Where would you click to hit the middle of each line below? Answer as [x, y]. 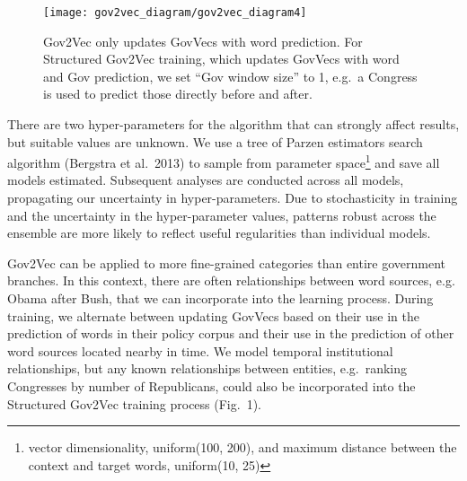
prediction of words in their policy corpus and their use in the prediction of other [231, 333]
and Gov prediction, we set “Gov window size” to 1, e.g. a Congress [230, 76]
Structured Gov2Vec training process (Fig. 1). [134, 403]
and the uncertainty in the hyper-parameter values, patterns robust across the [222, 215]
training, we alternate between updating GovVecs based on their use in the [213, 315]
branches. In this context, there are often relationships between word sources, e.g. [231, 280]
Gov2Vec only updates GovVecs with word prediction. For [203, 41]
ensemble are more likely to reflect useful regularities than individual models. [219, 233]
